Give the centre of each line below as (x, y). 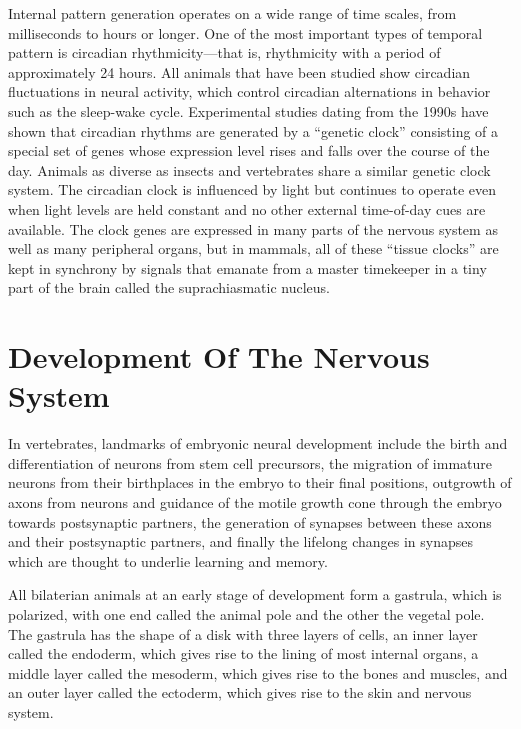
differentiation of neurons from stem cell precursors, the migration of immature (250, 462)
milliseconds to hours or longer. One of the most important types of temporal (245, 32)
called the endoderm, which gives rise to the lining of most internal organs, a (243, 653)
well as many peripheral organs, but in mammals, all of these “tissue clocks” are (253, 248)
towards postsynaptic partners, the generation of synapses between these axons (250, 521)
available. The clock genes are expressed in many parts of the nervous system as (253, 228)
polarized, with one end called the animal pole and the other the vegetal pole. (246, 613)
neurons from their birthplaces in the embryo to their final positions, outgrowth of (260, 482)
